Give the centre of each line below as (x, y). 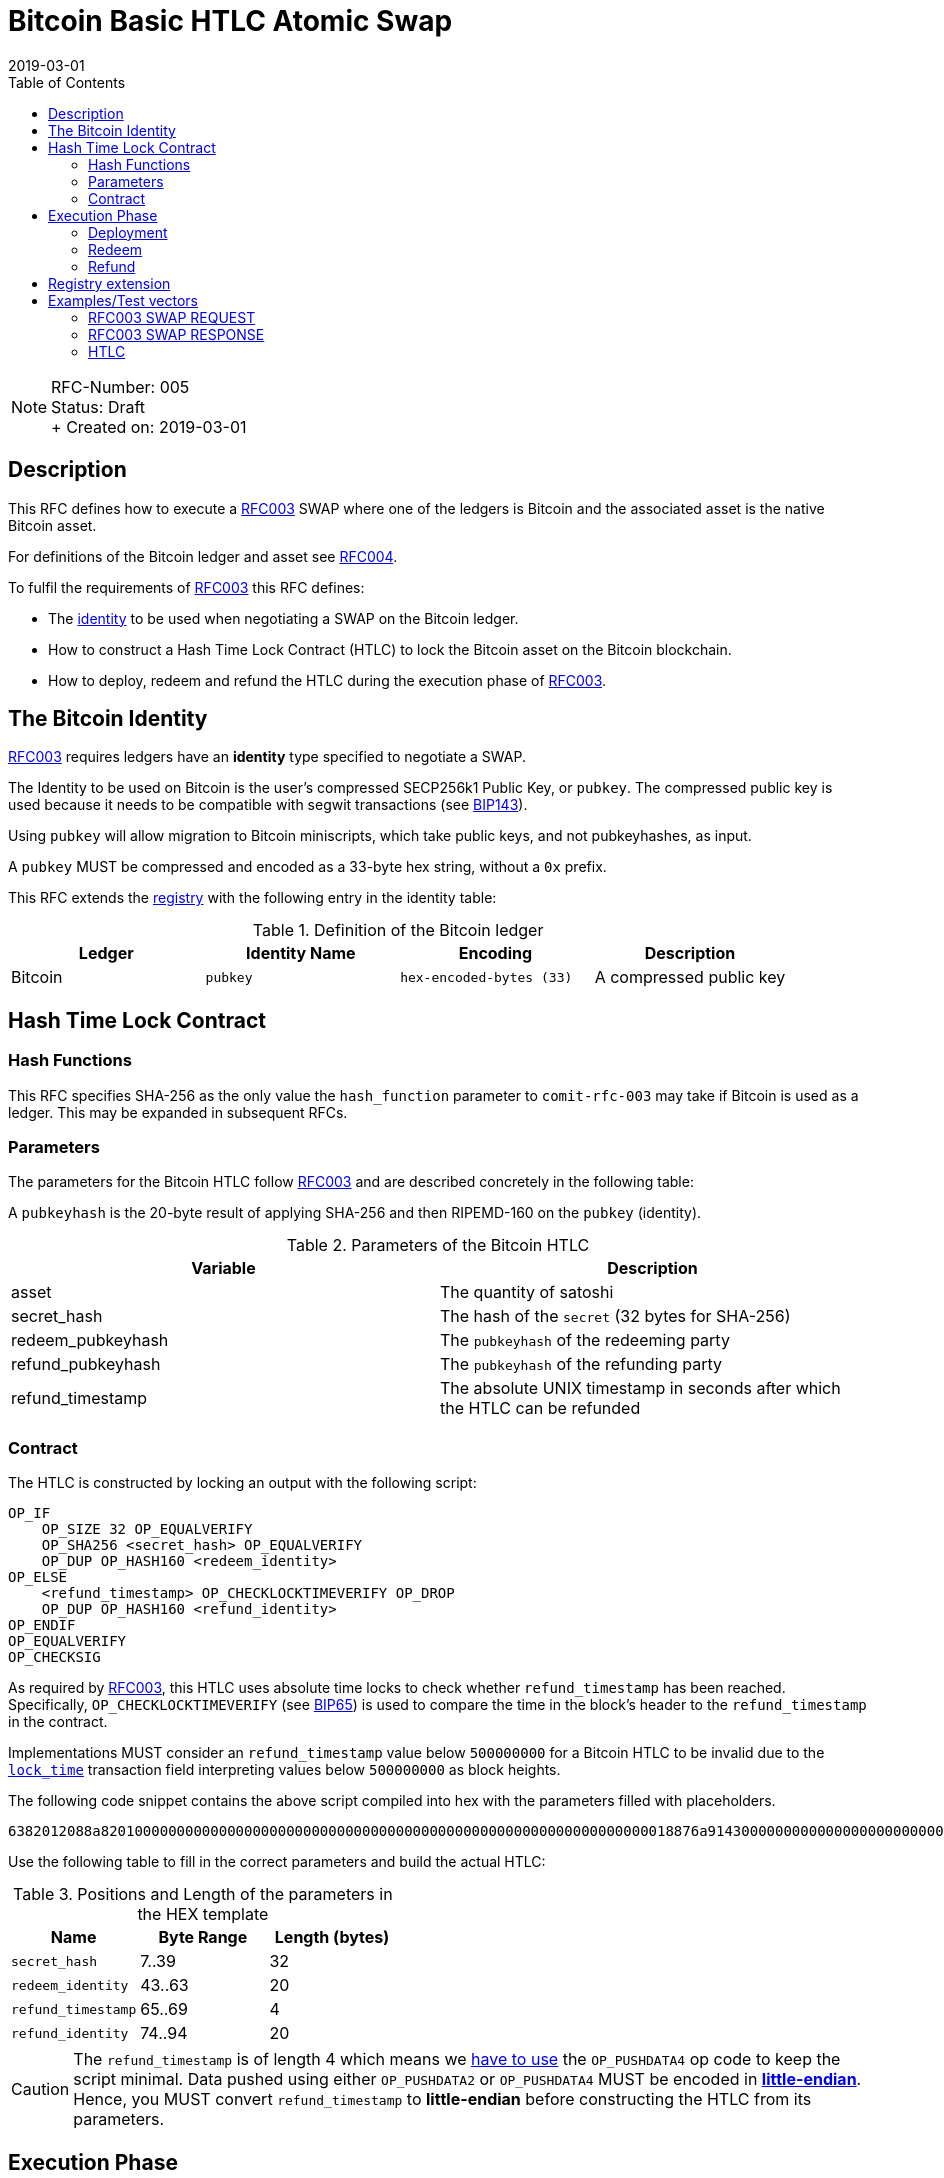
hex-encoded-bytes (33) (486, 977)
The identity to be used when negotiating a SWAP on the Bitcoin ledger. (283, 618)
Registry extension (109, 283)
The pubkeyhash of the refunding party (581, 1364)
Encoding (495, 953)
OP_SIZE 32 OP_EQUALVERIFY (147, 1529)
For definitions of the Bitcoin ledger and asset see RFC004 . (203, 556)
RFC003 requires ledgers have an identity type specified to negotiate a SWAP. (267, 757)
